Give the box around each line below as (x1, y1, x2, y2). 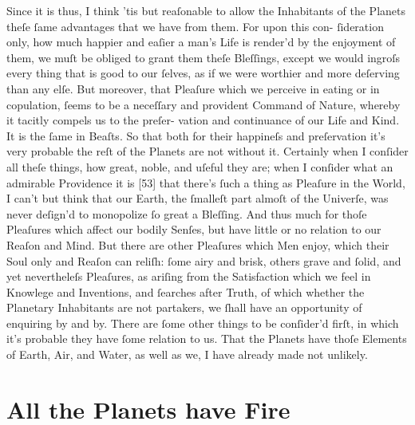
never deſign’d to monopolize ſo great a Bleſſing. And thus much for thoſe (6, 205, 367, 222)
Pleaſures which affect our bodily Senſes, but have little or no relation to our (6, 221, 381, 238)
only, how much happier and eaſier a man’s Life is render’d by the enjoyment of (6, 33, 396, 50)
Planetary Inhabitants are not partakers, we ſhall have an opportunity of (6, 299, 362, 316)
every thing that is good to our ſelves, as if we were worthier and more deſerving (6, 65, 400, 81)
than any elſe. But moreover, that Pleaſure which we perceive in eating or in (6, 80, 380, 96)
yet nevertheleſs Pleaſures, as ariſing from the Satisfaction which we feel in (6, 268, 371, 285)
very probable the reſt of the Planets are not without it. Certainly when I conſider (6, 143, 409, 159)
